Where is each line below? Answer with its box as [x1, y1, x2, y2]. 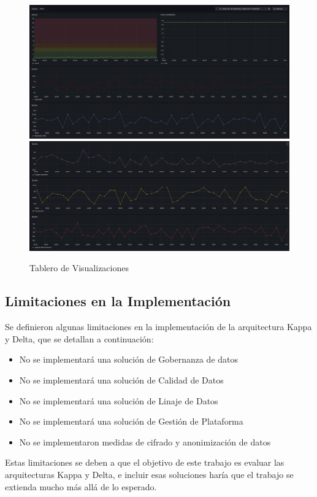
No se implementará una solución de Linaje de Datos [19, 394, 218, 407]
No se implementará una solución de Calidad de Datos [19, 374, 224, 387]
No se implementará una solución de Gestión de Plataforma [19, 415, 243, 428]
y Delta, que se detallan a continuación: [5, 332, 154, 345]
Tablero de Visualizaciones [29, 261, 129, 274]
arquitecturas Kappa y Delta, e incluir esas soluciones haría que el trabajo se [5, 468, 294, 480]
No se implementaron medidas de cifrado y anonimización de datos [19, 435, 271, 448]
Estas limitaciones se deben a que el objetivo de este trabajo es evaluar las [5, 456, 285, 469]
